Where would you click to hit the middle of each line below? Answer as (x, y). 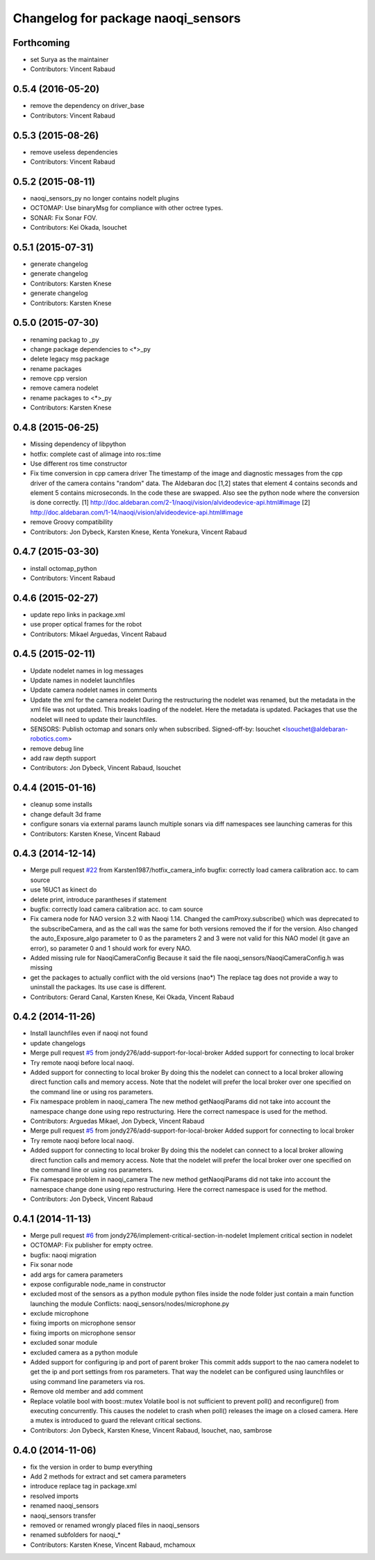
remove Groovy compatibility (72, 522)
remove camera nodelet (64, 388)
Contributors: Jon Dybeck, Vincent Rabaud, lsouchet (106, 768)
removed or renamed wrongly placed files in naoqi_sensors (115, 1525)
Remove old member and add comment (87, 1392)
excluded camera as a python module (84, 1352)
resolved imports (55, 1496)
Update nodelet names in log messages (87, 670)
